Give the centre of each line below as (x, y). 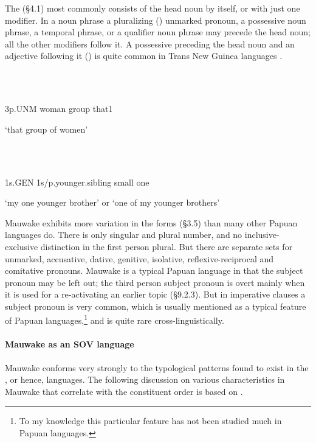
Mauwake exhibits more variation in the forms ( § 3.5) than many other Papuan (151, 222)
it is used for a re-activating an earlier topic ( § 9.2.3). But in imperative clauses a (155, 294)
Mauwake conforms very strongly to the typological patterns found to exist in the (157, 367)
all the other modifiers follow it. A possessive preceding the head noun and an (150, 44)
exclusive (22, 246)
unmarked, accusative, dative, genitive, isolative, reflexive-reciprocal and (139, 258)
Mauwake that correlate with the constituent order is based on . (124, 391)
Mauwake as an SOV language (70, 344)
